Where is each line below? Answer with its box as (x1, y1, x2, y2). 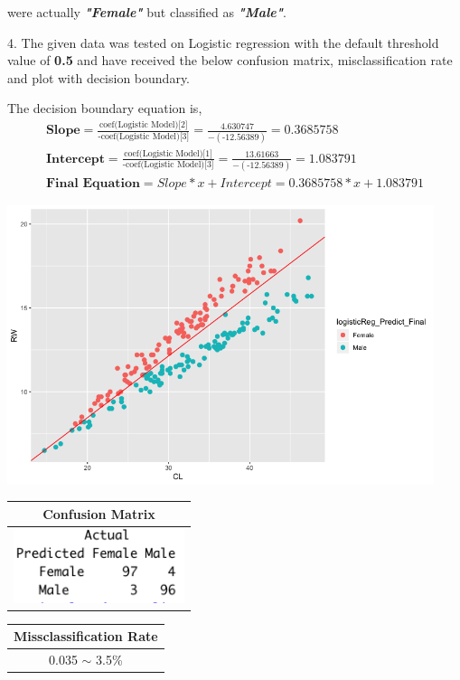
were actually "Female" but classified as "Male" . (7, 3, 286, 21)
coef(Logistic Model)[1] (124, 148, 212, 158)
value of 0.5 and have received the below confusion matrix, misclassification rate (7, 51, 453, 70)
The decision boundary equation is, (7, 99, 202, 118)
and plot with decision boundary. (7, 68, 191, 87)
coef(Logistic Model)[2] (99, 119, 188, 129)
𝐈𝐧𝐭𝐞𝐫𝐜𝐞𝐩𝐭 (45, 152, 105, 165)
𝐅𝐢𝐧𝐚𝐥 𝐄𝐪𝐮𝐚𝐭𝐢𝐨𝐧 (45, 177, 140, 191)
